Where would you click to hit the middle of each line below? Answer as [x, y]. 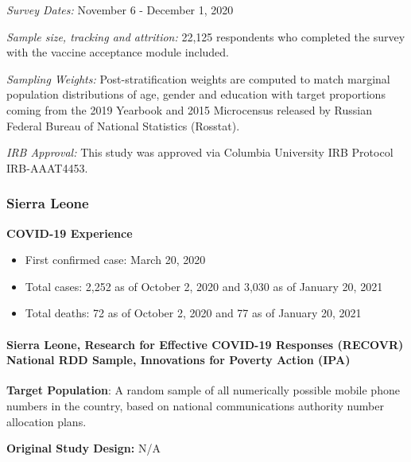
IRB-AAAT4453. [47, 167]
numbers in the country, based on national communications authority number [195, 405]
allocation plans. [47, 421]
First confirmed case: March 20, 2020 [115, 260]
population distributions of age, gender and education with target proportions [196, 94]
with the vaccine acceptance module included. [118, 52]
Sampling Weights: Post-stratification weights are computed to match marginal [198, 78]
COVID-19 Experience [70, 233]
